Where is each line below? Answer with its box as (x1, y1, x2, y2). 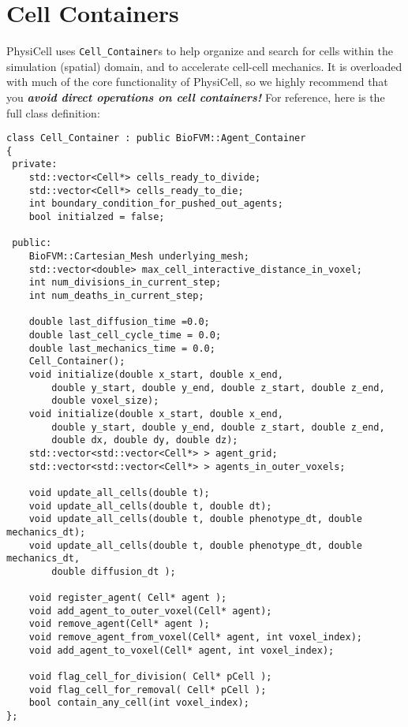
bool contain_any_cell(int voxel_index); (28, 697, 249, 709)
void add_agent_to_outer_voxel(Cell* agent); (28, 605, 272, 617)
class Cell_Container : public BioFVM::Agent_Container (6, 132, 306, 144)
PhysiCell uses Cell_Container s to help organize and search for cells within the (6, 43, 393, 59)
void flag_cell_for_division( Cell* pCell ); (28, 671, 272, 683)
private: (12, 158, 58, 170)
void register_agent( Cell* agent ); (28, 592, 227, 604)
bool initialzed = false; (28, 211, 165, 223)
